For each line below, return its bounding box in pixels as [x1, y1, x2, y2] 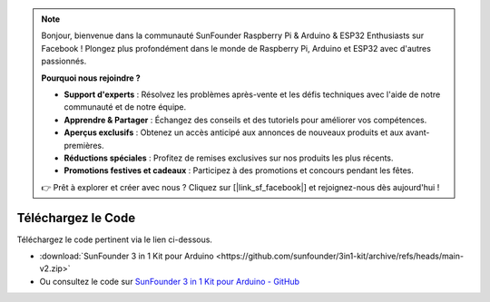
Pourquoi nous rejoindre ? [41, 73, 141, 83]
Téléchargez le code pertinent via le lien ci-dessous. [16, 234, 213, 245]
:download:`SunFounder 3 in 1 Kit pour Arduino [39, 250, 214, 261]
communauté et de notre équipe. [64, 102, 187, 112]
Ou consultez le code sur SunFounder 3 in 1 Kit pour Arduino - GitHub [39, 276, 299, 287]
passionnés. [41, 55, 87, 67]
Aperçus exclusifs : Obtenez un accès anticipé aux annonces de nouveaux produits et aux [64, 127, 404, 138]
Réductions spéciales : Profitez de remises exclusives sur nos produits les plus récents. [64, 152, 394, 163]
